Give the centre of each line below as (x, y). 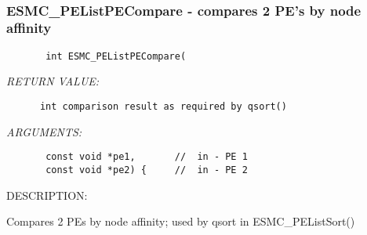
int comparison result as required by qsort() (163, 106)
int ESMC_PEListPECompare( (116, 56)
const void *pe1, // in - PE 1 (147, 157)
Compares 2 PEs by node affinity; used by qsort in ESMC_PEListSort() (181, 221)
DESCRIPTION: (47, 195)
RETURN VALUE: (53, 81)
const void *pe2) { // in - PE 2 (147, 170)
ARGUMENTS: (44, 131)
